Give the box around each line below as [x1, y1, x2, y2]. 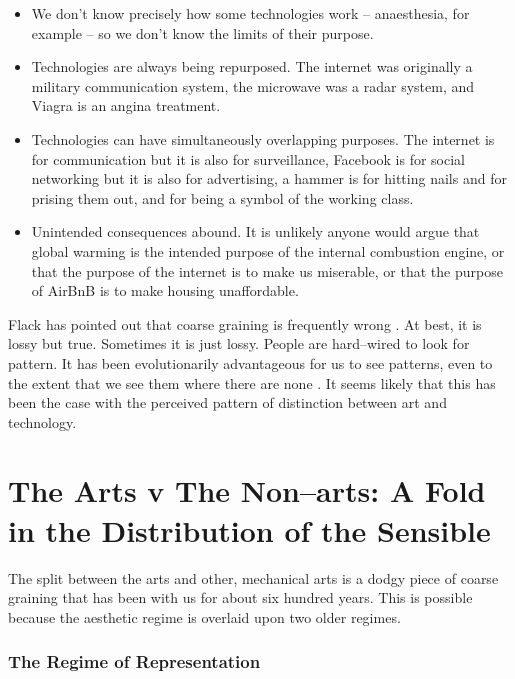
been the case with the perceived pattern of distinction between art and [8, 392, 447, 413]
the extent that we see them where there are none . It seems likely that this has [8, 372, 496, 393]
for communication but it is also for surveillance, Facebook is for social [31, 148, 465, 169]
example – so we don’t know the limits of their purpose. [31, 22, 374, 43]
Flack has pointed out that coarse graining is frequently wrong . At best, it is [8, 313, 482, 334]
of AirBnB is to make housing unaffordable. [31, 280, 299, 301]
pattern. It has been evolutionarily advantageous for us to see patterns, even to [8, 352, 493, 373]
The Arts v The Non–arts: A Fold [8, 470, 486, 511]
